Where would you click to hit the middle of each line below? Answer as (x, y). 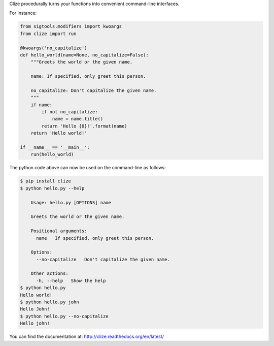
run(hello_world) (52, 154)
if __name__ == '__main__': (55, 148)
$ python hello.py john (50, 302)
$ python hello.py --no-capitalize (64, 316)
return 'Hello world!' (59, 133)
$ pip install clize (45, 181)
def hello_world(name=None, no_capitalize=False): (84, 55)
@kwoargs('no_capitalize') (54, 48)
